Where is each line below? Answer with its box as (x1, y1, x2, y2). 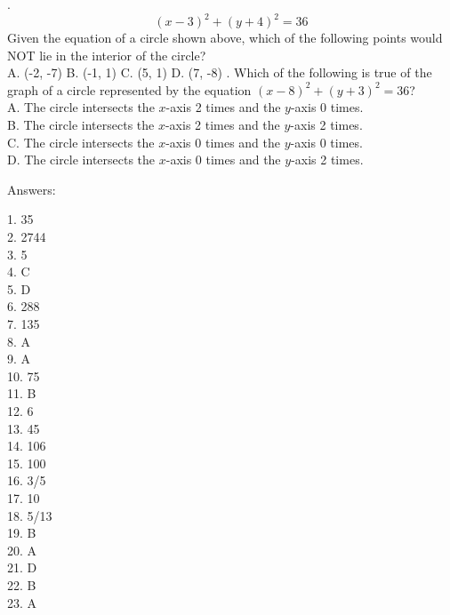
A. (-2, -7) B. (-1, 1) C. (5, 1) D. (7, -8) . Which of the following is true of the (7, 63, 432, 82)
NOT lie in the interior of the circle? (7, 45, 206, 64)
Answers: (7, 180, 56, 198)
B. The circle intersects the (7, 116, 155, 134)
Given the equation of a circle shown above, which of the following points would (7, 28, 443, 47)
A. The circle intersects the (7, 98, 155, 116)
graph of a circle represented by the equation (7, 80, 252, 99)
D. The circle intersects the (7, 150, 156, 169)
